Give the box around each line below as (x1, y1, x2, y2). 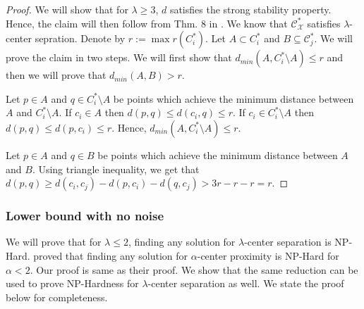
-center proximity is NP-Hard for (197, 248, 339, 263)
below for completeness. (6, 289, 108, 304)
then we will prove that (6, 68, 107, 82)
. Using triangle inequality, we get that (32, 161, 200, 176)
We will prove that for (6, 234, 102, 249)
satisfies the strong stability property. (169, 2, 332, 16)
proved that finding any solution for (33, 248, 188, 263)
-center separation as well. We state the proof (147, 276, 344, 291)
